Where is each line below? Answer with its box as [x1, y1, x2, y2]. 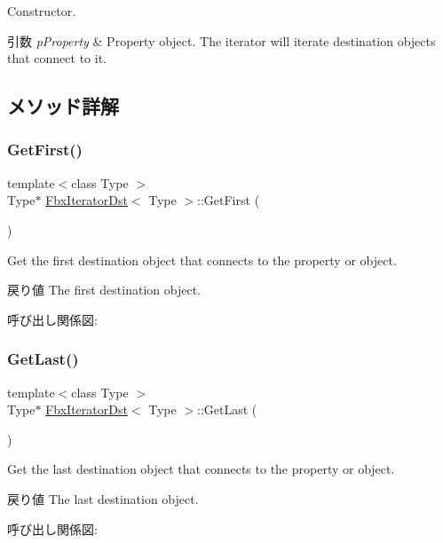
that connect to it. [7, 49, 107, 67]
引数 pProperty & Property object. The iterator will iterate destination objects [7, 31, 436, 50]
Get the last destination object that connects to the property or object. [7, 460, 395, 478]
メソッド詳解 [7, 92, 119, 120]
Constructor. [7, 2, 76, 20]
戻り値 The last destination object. [7, 489, 199, 508]
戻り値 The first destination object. [7, 280, 201, 299]
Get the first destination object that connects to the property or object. [7, 250, 397, 269]
